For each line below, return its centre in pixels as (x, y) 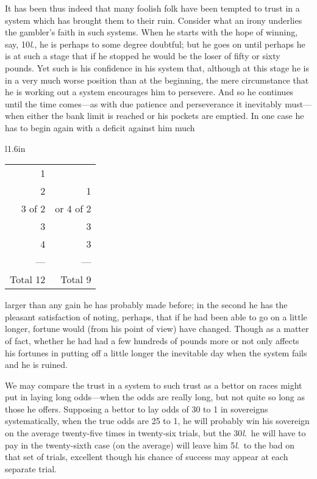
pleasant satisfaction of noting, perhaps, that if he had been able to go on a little (156, 316)
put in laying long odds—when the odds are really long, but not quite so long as (155, 397)
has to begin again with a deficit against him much (100, 127)
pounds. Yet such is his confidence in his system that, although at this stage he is (157, 67)
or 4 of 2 (73, 209)
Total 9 (76, 279)
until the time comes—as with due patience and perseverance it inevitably (144, 103)
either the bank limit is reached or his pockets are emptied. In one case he (166, 116)
